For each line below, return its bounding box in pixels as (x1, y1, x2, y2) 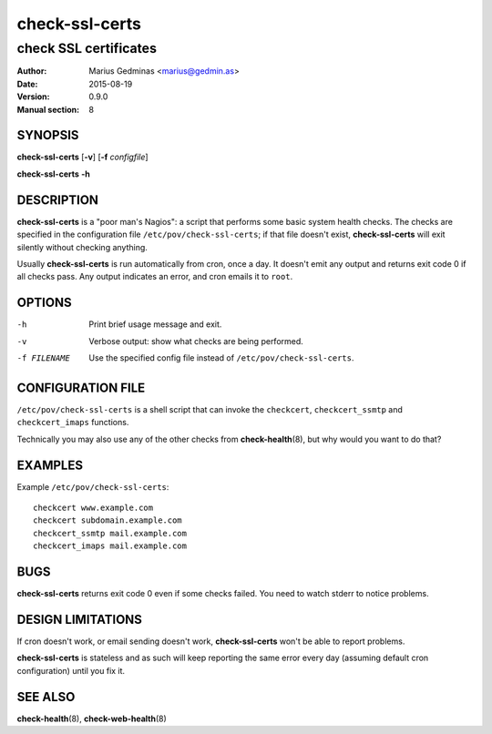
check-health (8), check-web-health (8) (16, 713, 168, 724)
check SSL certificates (16, 40, 157, 56)
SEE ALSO (16, 688, 76, 705)
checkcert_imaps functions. (16, 417, 129, 428)
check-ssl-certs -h (16, 168, 91, 179)
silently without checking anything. (16, 241, 148, 252)
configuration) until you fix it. (16, 665, 126, 676)
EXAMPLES (16, 457, 84, 473)
